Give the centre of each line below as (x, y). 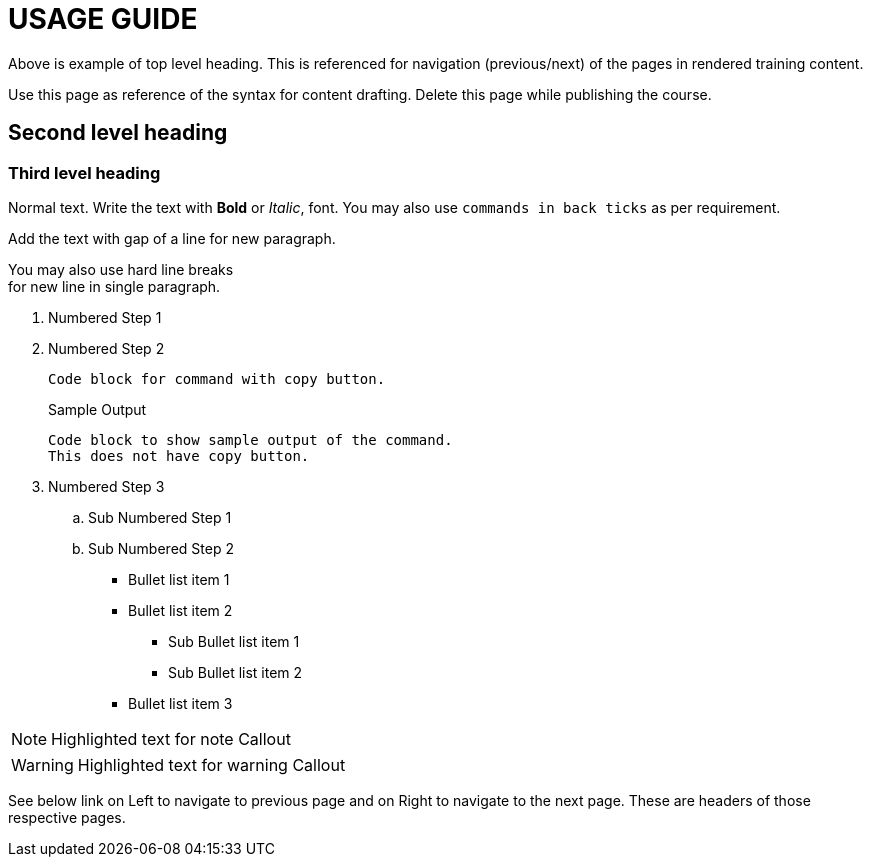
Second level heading (118, 133)
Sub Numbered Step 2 (161, 548)
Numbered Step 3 (106, 486)
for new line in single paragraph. (114, 286)
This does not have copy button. (179, 455)
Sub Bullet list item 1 (234, 641)
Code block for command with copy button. (217, 378)
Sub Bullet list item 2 (235, 672)
